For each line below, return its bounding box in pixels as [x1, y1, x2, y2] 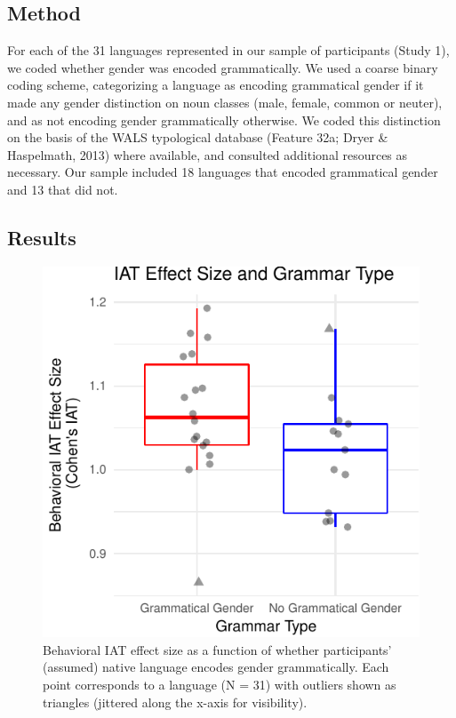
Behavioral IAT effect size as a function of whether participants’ [43, 640, 392, 658]
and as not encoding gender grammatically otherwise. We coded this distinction [7, 110, 441, 129]
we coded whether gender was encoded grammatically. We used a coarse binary [7, 58, 438, 76]
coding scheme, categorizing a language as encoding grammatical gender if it [7, 76, 424, 94]
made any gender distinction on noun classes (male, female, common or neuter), [7, 92, 443, 111]
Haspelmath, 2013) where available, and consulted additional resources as [7, 145, 408, 164]
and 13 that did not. [7, 179, 118, 198]
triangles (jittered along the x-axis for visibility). [43, 692, 308, 711]
